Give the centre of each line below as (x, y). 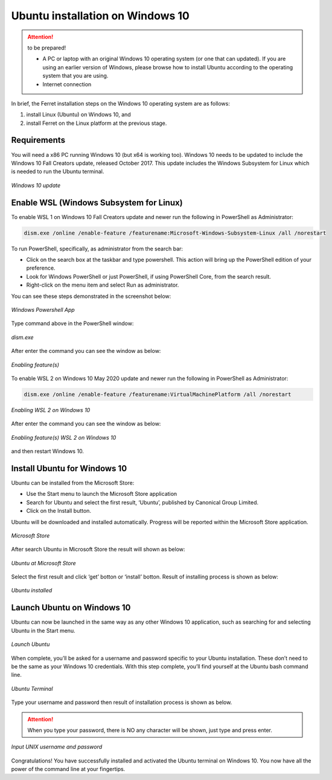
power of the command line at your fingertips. (68, 769)
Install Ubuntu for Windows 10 (69, 468)
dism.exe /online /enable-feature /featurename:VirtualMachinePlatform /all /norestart (158, 394)
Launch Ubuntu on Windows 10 (71, 608)
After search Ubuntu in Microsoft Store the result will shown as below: (98, 550)
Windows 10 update (36, 185)
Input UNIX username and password (57, 747)
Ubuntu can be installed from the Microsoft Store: (73, 483)
